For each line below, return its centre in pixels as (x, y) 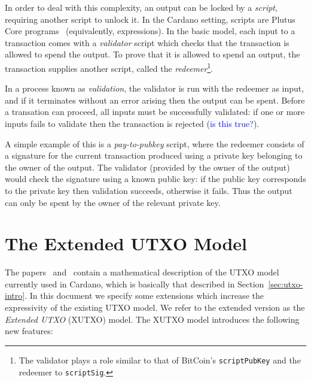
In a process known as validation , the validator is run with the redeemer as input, (155, 88)
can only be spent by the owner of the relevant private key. (113, 202)
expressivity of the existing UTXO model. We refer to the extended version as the (155, 307)
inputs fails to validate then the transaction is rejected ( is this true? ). (132, 123)
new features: (29, 331)
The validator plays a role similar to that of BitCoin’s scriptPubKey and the (160, 360)
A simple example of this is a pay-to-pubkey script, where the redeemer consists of (155, 143)
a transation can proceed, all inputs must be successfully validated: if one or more (155, 112)
